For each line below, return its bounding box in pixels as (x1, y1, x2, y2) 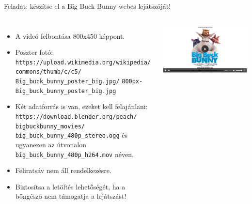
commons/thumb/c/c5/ (15, 68, 81, 76)
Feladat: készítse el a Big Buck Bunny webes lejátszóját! (4, 1, 171, 11)
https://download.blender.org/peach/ (15, 113, 137, 120)
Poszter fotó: (15, 47, 53, 57)
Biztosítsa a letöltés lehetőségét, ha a (15, 181, 126, 191)
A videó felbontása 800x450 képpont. (15, 31, 125, 41)
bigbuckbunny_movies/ (15, 123, 85, 130)
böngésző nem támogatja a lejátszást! (15, 191, 126, 201)
